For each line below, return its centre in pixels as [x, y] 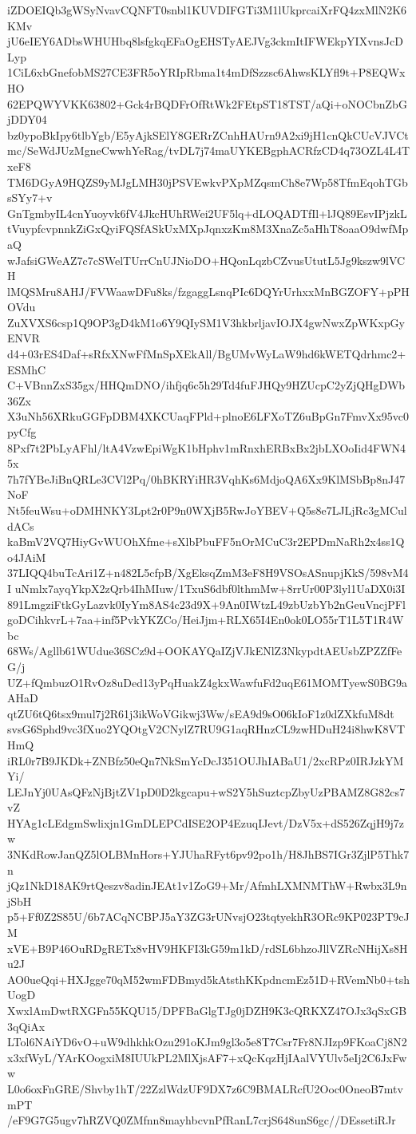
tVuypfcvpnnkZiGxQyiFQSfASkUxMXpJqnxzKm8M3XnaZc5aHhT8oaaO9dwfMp [208, 229]
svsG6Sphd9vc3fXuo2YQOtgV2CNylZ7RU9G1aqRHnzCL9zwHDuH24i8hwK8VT [206, 729]
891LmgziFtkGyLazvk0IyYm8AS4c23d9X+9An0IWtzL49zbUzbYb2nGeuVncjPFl [206, 604]
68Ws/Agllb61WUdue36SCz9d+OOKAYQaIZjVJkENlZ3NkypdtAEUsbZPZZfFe [205, 651]
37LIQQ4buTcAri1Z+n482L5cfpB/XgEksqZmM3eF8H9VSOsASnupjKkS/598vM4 [208, 573]
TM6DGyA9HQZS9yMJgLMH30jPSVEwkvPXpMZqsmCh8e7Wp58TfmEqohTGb [208, 182]
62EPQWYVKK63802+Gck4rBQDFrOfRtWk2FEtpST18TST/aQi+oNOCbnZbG [207, 103]
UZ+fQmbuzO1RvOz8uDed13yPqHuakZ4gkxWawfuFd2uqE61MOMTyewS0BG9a [208, 682]
